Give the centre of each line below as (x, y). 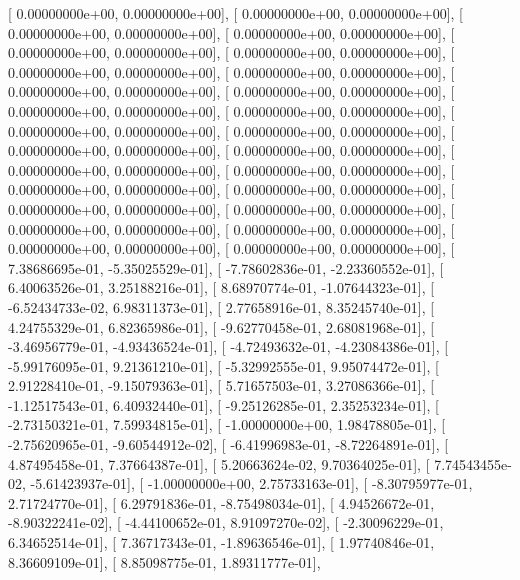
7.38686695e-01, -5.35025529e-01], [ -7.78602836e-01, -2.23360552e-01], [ (226, 267)
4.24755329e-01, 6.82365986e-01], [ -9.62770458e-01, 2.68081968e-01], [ (221, 326)
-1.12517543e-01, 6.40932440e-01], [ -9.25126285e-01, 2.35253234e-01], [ (223, 404)
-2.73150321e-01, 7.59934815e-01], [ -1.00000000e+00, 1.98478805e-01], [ (227, 424)
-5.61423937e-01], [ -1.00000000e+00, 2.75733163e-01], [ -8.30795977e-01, (251, 483)
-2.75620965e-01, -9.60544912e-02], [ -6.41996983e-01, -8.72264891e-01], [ (228, 444)
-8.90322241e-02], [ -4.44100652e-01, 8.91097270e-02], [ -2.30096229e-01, (226, 522)
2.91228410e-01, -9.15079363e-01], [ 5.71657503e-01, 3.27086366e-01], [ (221, 385)
